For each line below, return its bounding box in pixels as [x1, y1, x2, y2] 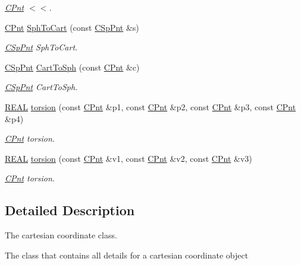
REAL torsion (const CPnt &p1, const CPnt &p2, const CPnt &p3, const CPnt [5, 100, 296, 113]
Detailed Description [5, 201, 135, 219]
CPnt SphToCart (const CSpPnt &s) [5, 21, 139, 33]
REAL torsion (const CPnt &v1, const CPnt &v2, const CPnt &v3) [5, 152, 252, 164]
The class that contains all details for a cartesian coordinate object [5, 248, 249, 261]
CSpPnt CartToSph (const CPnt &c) [5, 60, 140, 73]
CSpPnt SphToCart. [5, 41, 78, 53]
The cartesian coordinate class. [5, 229, 117, 241]
